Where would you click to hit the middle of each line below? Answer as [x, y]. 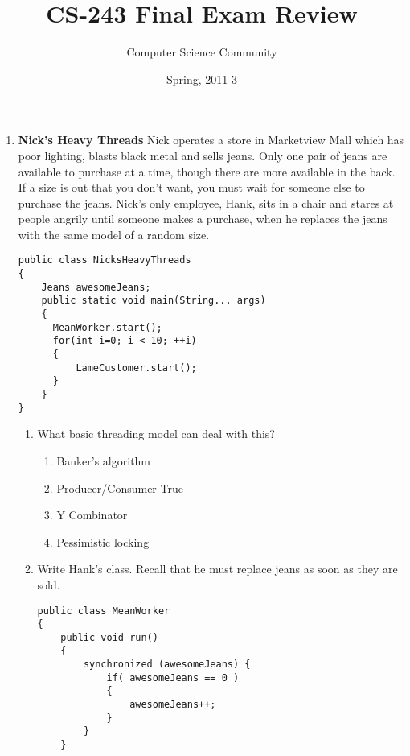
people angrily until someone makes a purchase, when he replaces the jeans [203, 219]
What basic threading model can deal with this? [156, 434]
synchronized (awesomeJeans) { [167, 665]
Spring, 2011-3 [202, 78]
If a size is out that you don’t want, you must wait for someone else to [191, 187]
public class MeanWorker [104, 611]
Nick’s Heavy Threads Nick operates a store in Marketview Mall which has [211, 140]
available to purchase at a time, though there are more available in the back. [207, 171]
